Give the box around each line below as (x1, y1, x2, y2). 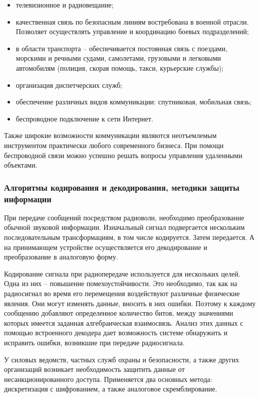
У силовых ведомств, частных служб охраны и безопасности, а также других (4, 354, 239, 364)
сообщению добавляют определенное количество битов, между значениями (4, 308, 233, 318)
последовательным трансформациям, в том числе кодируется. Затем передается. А (4, 232, 254, 242)
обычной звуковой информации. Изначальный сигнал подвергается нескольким (4, 222, 245, 232)
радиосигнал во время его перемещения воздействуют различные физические (4, 288, 240, 299)
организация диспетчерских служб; (16, 79, 123, 90)
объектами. (4, 160, 38, 170)
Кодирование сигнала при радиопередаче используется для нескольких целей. (4, 268, 240, 279)
